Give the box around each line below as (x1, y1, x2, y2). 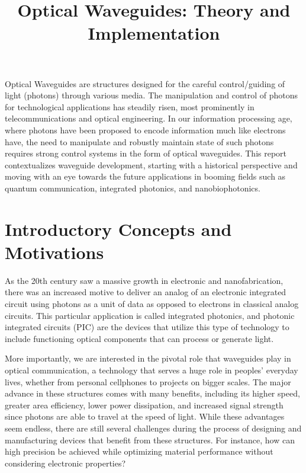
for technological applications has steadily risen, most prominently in (5, 100, 255, 113)
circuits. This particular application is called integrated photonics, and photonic (5, 309, 295, 321)
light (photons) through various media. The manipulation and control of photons (5, 89, 298, 101)
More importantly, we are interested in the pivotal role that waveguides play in (5, 352, 291, 365)
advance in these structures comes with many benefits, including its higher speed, (5, 387, 300, 400)
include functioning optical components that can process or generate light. (5, 332, 274, 344)
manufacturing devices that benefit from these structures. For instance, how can (5, 433, 295, 446)
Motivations (5, 239, 104, 264)
